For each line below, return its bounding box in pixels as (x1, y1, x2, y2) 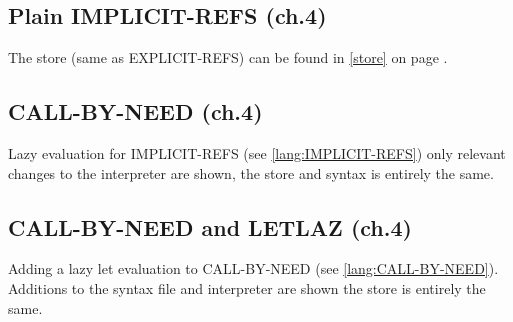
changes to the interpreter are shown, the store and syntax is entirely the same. (8, 162, 494, 183)
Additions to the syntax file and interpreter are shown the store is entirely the (8, 277, 486, 298)
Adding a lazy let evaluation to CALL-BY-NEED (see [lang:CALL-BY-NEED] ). (8, 258, 499, 279)
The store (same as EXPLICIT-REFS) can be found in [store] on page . (8, 47, 448, 68)
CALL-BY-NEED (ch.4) (8, 96, 263, 127)
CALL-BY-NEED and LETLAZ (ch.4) (8, 211, 412, 242)
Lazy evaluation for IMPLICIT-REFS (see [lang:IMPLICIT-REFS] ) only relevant (8, 143, 506, 163)
